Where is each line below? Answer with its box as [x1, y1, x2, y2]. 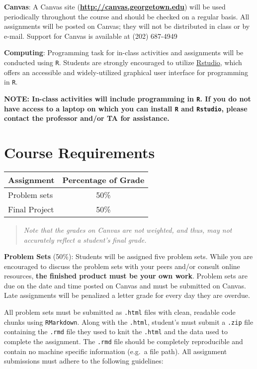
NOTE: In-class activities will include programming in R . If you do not [4, 93, 251, 103]
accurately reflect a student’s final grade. [23, 234, 147, 245]
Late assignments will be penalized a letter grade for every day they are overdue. [4, 290, 250, 300]
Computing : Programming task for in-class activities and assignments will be [4, 47, 244, 58]
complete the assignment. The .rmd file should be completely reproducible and [4, 336, 243, 347]
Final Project [8, 203, 54, 215]
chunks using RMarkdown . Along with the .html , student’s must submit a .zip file [4, 316, 254, 327]
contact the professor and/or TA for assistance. [4, 113, 170, 123]
